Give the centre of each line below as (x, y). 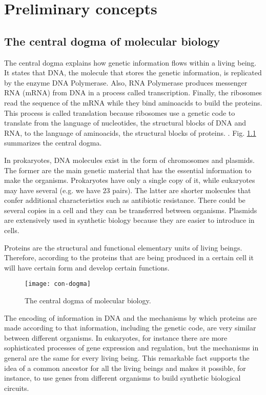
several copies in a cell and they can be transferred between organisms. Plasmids (131, 210)
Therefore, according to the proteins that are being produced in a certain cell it (129, 257)
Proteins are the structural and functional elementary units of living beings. (123, 247)
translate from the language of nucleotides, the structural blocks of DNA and (125, 123)
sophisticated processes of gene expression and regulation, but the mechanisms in (131, 348)
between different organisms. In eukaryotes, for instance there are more (116, 337)
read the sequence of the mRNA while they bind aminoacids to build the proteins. (133, 102)
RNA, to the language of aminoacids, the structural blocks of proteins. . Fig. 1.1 (130, 132)
